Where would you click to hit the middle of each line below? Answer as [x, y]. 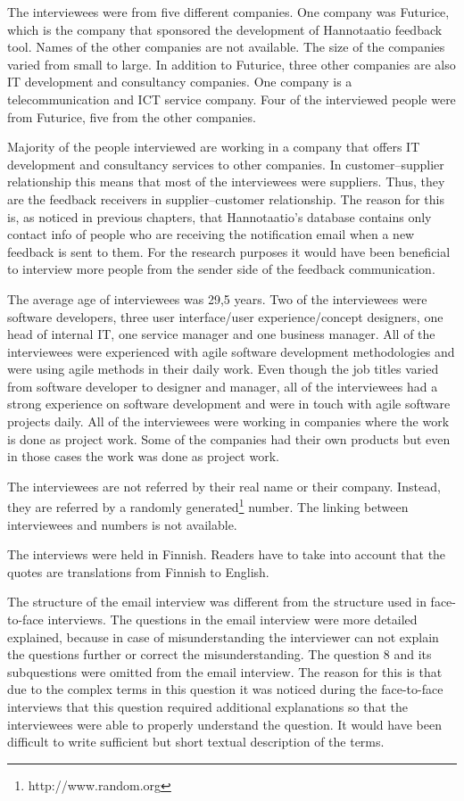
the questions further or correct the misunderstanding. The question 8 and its [220, 654]
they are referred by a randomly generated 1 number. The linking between [208, 506]
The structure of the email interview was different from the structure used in [217, 602]
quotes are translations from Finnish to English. [138, 571]
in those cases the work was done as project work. [143, 456]
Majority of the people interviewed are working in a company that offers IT [214, 147]
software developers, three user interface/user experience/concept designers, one [225, 316]
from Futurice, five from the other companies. [132, 116]
